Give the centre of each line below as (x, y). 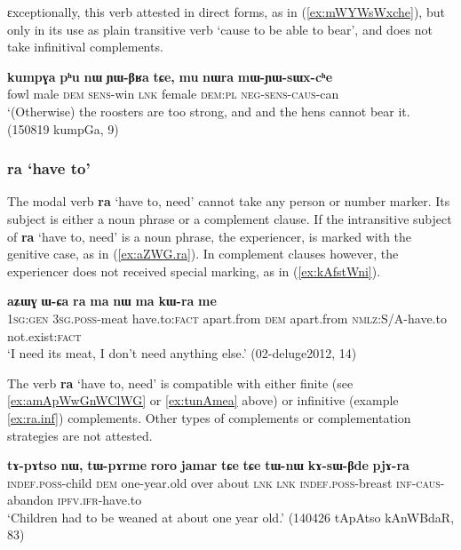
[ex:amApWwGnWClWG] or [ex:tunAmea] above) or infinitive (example (203, 400)
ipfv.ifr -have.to (99, 500)
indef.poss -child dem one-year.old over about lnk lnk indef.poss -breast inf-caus (224, 482)
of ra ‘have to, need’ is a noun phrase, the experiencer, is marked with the (210, 236)
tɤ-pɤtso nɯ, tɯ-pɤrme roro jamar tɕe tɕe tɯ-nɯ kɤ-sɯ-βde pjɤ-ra (208, 465)
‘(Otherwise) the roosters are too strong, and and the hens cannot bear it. (209, 111)
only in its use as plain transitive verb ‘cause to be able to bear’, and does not (220, 29)
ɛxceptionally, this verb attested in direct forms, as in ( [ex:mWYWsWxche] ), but (226, 12)
